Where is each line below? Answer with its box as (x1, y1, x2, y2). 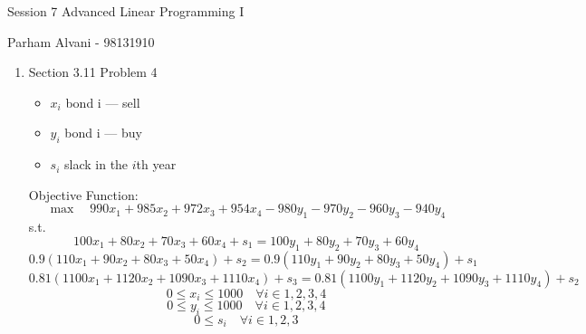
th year (136, 155, 177, 174)
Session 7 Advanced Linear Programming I (7, 2, 245, 20)
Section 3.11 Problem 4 (28, 62, 158, 81)
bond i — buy (64, 123, 142, 142)
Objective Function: (28, 185, 139, 204)
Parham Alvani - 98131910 (7, 32, 155, 51)
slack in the (64, 155, 129, 174)
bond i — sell (65, 92, 140, 111)
